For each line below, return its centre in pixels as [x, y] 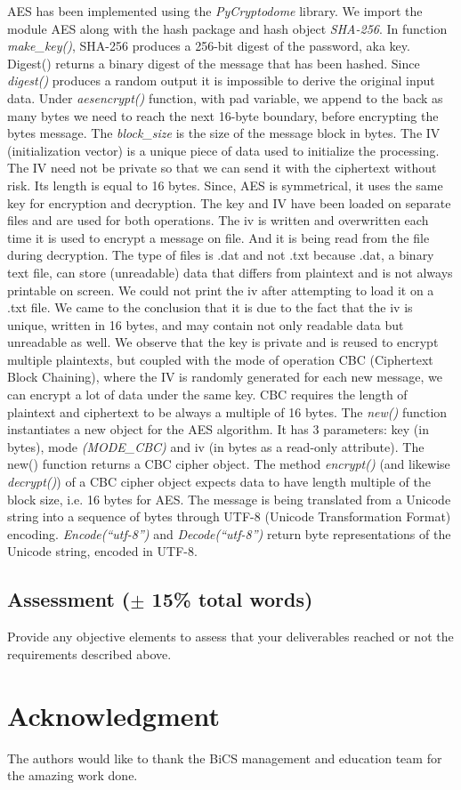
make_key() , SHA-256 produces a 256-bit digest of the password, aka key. [209, 46]
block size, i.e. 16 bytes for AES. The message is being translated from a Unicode [229, 499]
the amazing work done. [73, 775]
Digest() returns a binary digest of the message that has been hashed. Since [214, 63]
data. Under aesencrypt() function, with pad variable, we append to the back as [225, 97]
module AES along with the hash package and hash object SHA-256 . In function [227, 28]
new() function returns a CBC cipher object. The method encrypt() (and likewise [229, 464]
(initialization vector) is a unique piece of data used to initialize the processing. [223, 150]
